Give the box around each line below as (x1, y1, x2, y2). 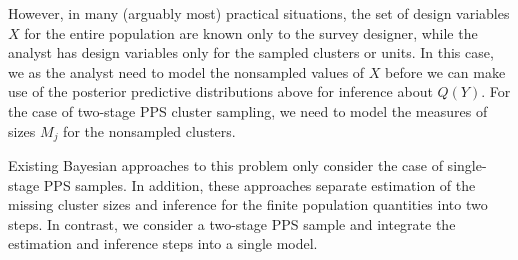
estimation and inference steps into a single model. (8, 233, 318, 254)
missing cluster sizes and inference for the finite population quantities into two (8, 194, 488, 215)
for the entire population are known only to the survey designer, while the (24, 22, 478, 43)
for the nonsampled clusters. (63, 120, 236, 141)
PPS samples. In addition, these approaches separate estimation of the (43, 174, 476, 195)
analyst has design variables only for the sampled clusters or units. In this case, (8, 42, 494, 63)
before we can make (385, 61, 506, 82)
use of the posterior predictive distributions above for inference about (8, 81, 433, 102)
